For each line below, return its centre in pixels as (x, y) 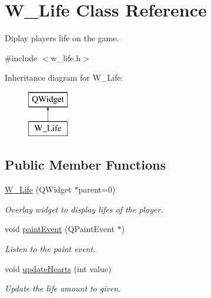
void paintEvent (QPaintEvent (60, 229)
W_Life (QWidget (38, 189)
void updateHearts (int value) (58, 268)
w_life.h (66, 57)
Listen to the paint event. (50, 249)
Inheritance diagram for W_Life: (64, 77)
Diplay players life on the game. (62, 38)
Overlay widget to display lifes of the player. (84, 209)
